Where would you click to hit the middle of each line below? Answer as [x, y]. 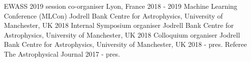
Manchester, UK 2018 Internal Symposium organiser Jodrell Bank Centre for [119, 25]
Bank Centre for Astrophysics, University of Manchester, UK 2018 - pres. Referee [125, 44]
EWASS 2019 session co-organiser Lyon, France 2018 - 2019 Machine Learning [121, 6]
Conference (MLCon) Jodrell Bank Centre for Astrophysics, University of [114, 15]
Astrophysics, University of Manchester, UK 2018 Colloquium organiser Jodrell [122, 34]
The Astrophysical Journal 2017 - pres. [62, 53]
